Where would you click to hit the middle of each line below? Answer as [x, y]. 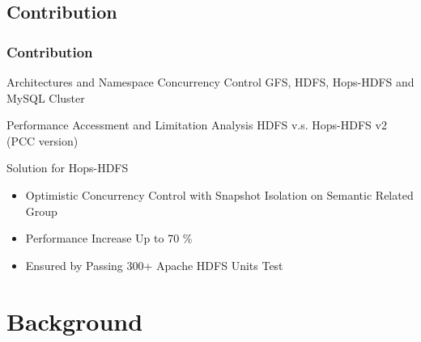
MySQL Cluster [46, 97]
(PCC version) [43, 140]
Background [75, 321]
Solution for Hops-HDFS [68, 168]
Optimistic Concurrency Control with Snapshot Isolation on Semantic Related [219, 194]
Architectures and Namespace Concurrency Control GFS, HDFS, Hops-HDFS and [210, 82]
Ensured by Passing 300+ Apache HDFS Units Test [154, 265]
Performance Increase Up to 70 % [109, 238]
